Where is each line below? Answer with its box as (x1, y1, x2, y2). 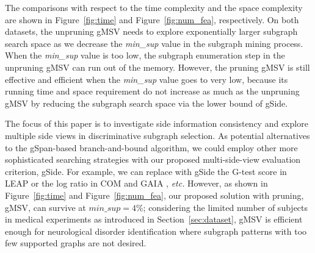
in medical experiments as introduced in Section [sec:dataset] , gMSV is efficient (5, 213, 303, 226)
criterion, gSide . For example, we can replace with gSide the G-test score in (5, 165, 287, 177)
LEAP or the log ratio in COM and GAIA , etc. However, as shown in (5, 177, 268, 190)
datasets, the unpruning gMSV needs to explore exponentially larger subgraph (5, 25, 298, 38)
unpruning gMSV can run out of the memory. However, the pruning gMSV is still (5, 60, 310, 73)
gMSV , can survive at (5, 201, 86, 213)
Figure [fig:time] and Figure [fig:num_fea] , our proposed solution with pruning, (5, 188, 304, 201)
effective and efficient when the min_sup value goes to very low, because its (5, 73, 288, 85)
